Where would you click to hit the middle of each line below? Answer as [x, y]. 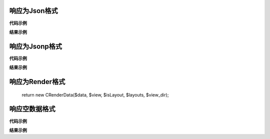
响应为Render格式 [37, 82]
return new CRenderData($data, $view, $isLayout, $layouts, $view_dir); [95, 94]
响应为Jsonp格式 [36, 46]
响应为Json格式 [33, 11]
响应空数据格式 [32, 109]
